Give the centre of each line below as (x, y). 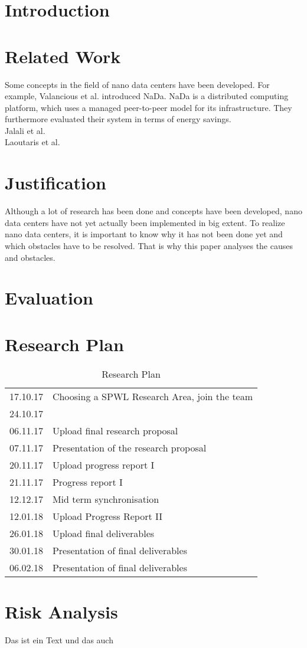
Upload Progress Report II (107, 516)
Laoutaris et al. (32, 142)
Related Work (63, 56)
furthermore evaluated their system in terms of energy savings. (118, 119)
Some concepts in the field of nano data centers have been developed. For (137, 84)
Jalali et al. (25, 130)
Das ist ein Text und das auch (59, 639)
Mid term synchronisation (106, 499)
